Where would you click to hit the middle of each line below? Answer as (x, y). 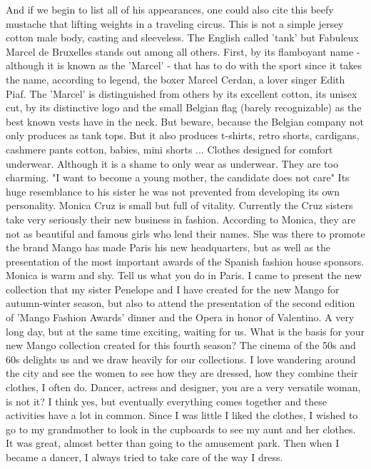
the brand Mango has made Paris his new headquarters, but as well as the (168, 247)
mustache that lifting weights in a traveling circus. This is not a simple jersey (175, 23)
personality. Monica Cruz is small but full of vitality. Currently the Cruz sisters (179, 205)
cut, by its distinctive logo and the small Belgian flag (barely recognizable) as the (184, 107)
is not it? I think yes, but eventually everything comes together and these (166, 401)
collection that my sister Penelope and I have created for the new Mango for (173, 289)
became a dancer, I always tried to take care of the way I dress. (144, 457)
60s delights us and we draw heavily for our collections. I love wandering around (181, 359)
